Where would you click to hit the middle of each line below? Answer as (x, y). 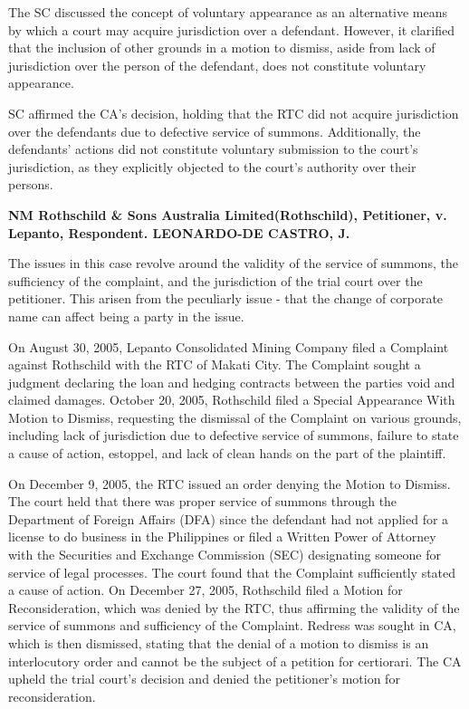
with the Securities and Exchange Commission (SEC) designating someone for (225, 555)
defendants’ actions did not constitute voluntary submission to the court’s (213, 149)
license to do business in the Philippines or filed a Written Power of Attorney (222, 537)
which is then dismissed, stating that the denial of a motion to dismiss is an (219, 643)
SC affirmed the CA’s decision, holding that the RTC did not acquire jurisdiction (234, 113)
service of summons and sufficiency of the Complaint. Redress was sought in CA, (232, 625)
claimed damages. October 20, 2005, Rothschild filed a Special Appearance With (232, 400)
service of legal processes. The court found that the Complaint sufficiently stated (232, 572)
